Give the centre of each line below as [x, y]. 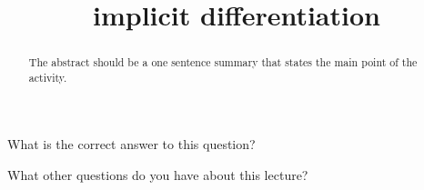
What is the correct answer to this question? [131, 144]
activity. [48, 77]
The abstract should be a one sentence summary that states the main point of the [223, 62]
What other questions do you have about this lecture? [158, 175]
